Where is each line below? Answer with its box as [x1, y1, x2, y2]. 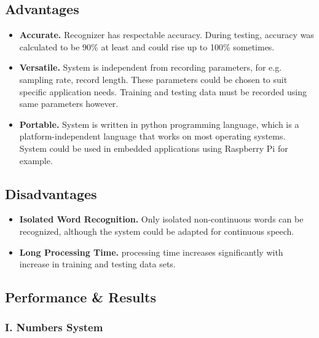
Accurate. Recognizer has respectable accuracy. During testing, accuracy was [19, 28, 314, 41]
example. [19, 154, 53, 167]
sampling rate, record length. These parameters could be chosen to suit [19, 73, 288, 85]
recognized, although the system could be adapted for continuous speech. [19, 224, 294, 237]
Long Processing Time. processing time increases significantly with [19, 245, 283, 258]
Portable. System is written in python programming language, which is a [19, 117, 299, 130]
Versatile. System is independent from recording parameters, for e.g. [19, 61, 282, 74]
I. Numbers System [5, 320, 103, 335]
